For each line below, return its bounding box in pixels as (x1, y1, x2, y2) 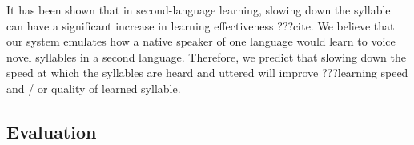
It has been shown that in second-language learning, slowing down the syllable (6, 2, 391, 18)
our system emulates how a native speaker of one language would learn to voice (6, 33, 396, 50)
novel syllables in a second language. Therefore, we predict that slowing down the (6, 48, 406, 65)
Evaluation (6, 119, 97, 143)
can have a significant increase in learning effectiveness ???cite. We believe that (6, 17, 395, 34)
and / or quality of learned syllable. (6, 79, 181, 96)
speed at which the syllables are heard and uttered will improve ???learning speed (6, 64, 408, 81)
